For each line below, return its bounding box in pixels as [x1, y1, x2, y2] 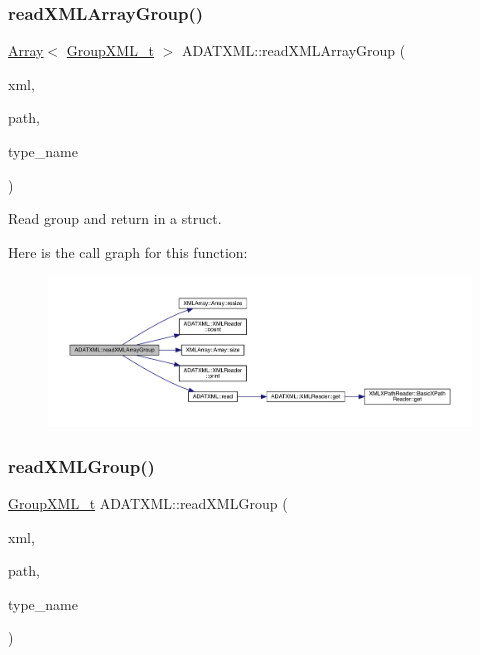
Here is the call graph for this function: [8, 241, 248, 262]
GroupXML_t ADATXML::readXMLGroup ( [8, 493, 288, 514]
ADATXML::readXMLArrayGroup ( [181, 40, 406, 61]
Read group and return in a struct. [8, 208, 222, 229]
